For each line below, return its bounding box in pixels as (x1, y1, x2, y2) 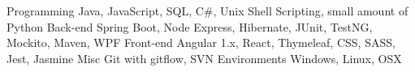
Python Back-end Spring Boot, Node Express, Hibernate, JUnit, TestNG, (6, 18, 373, 35)
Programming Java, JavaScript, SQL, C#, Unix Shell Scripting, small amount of (6, 2, 409, 19)
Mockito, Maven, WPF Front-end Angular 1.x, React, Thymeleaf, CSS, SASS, (6, 34, 396, 51)
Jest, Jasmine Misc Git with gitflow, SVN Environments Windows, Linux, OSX (6, 49, 402, 66)
